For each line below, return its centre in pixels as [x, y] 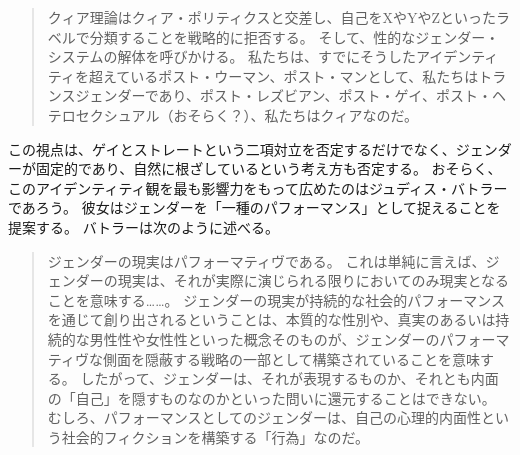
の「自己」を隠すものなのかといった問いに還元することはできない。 [271, 397]
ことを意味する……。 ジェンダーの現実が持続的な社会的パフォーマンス [276, 299]
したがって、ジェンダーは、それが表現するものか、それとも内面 [289, 378]
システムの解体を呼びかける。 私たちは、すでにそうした [231, 56]
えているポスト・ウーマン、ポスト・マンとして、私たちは [290, 75]
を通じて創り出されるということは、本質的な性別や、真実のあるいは [271, 319]
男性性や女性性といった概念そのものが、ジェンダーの [264, 338]
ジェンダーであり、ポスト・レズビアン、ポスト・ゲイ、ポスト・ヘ [291, 95]
